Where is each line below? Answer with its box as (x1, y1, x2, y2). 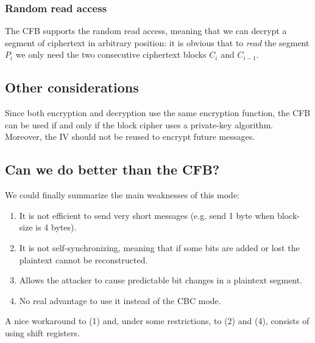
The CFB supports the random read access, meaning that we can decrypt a (5, 24, 287, 37)
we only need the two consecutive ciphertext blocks (15, 48, 207, 61)
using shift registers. (5, 326, 80, 339)
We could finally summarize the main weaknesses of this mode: (5, 189, 239, 201)
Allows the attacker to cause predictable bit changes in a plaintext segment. (19, 274, 303, 286)
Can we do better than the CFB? (5, 160, 220, 179)
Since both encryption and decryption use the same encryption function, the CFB (5, 106, 311, 119)
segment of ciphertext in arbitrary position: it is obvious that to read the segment (5, 36, 310, 49)
